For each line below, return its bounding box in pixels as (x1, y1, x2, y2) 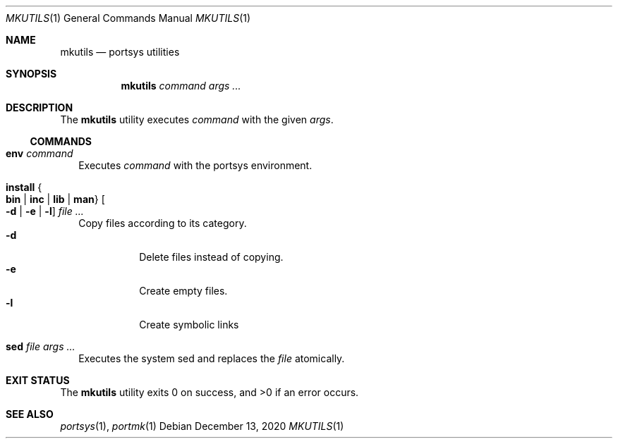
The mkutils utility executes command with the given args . (60, 113, 334, 125)
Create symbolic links (139, 319, 239, 331)
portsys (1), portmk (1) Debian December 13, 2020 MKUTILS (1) (60, 420, 344, 432)
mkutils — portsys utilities (60, 46, 180, 58)
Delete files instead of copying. (139, 251, 284, 263)
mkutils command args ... (121, 80, 241, 92)
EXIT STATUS (6, 374, 70, 386)
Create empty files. (139, 285, 228, 297)
